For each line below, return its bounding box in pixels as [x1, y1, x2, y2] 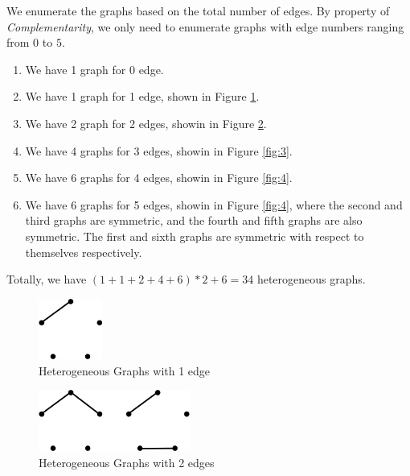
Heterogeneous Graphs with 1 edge [39, 362, 211, 379]
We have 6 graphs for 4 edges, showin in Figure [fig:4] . [25, 169, 293, 186]
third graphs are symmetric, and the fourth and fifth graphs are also [25, 212, 363, 229]
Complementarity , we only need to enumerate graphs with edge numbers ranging [6, 18, 404, 35]
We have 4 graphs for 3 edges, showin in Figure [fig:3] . [25, 142, 293, 159]
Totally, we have [6, 271, 87, 288]
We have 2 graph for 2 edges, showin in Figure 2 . [25, 114, 267, 131]
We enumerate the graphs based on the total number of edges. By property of [6, 2, 390, 19]
